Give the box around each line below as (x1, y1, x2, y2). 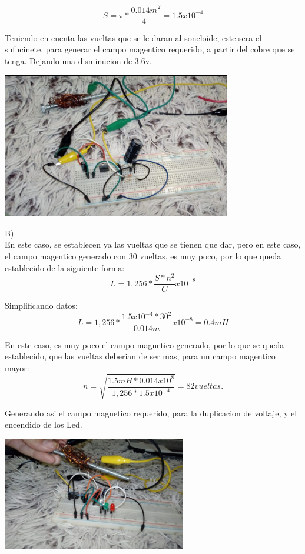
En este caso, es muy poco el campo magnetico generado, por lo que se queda (5, 338, 284, 351)
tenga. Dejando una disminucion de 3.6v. (5, 54, 152, 66)
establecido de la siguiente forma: (5, 261, 125, 273)
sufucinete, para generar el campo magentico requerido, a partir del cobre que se (5, 43, 295, 55)
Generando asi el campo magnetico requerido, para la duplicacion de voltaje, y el (5, 406, 297, 419)
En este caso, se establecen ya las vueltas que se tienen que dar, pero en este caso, (5, 238, 301, 251)
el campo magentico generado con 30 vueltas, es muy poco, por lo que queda (5, 250, 281, 262)
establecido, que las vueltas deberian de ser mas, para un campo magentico (5, 350, 276, 362)
